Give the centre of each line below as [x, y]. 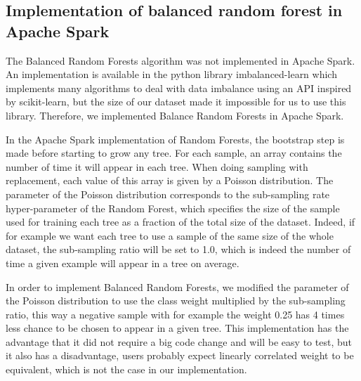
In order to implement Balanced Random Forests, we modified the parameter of [177, 286]
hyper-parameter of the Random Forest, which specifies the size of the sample [173, 208]
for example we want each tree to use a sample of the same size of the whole [170, 235]
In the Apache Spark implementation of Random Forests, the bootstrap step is [175, 139]
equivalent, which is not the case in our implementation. [126, 369]
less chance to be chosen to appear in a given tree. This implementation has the [177, 328]
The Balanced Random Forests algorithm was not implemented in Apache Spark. [180, 60]
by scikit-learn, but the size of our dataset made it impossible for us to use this [176, 102]
